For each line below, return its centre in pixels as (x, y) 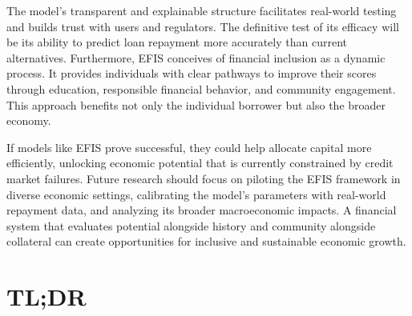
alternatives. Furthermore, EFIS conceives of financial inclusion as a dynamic (196, 57)
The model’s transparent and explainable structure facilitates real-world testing (202, 10)
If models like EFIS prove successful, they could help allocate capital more (189, 147)
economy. (29, 120)
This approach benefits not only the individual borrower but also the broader (196, 104)
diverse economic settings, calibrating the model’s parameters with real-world (196, 194)
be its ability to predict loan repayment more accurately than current (177, 42)
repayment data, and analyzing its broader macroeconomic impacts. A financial (202, 210)
